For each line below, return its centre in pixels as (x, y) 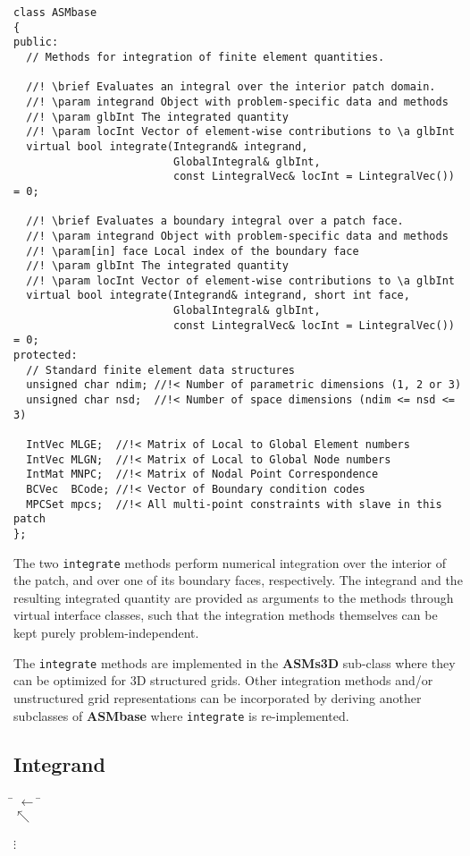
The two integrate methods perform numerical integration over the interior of (230, 562)
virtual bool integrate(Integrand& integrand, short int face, (218, 296)
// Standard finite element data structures (160, 370)
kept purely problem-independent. (106, 633)
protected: (46, 356)
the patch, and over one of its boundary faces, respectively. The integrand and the (238, 580)
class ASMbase (55, 13)
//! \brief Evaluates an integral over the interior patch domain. (231, 87)
